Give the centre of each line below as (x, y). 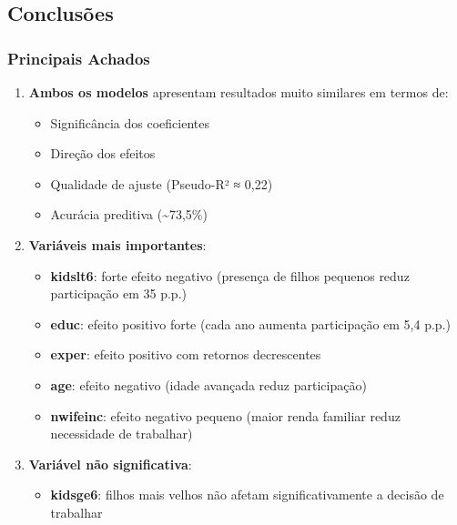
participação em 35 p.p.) (118, 293)
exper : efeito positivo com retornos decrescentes (186, 354)
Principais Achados (79, 58)
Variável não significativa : (110, 464)
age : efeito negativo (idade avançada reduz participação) (208, 384)
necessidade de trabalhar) (122, 434)
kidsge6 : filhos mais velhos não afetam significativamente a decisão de (247, 495)
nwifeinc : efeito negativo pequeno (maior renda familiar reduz (225, 415)
